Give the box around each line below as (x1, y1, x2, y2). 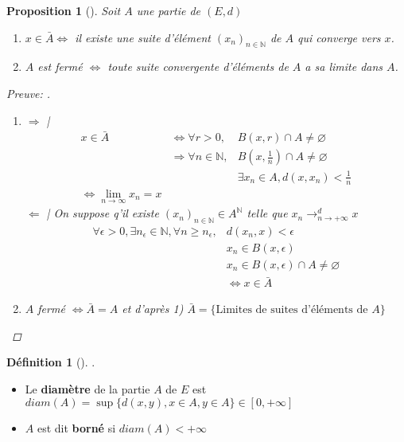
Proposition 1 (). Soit (6, 2, 121, 18)
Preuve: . (6, 84, 51, 101)
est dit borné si (37, 419, 116, 436)
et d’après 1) (122, 300, 184, 317)
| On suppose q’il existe (46, 205, 159, 221)
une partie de (136, 2, 201, 18)
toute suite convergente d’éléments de (107, 58, 289, 75)
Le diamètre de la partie (25, 381, 150, 397)
